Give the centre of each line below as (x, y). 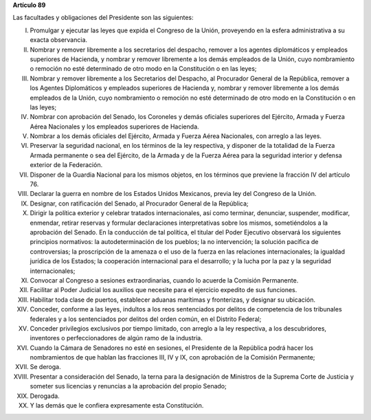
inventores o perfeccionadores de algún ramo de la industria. (116, 338)
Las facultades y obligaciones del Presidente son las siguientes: (103, 18)
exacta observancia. (59, 40)
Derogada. (45, 396)
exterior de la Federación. (66, 165)
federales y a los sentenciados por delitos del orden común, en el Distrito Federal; (146, 319)
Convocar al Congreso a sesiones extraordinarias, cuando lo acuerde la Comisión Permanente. (164, 280)
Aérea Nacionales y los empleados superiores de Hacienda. (114, 126)
